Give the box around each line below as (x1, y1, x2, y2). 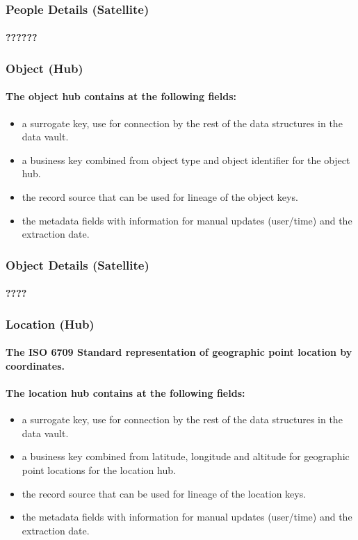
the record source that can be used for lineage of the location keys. (22, 486, 307, 500)
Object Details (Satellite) (6, 256, 149, 273)
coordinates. (6, 358, 65, 373)
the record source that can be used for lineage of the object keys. (22, 190, 298, 204)
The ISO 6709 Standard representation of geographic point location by (6, 345, 352, 359)
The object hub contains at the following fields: (6, 89, 236, 104)
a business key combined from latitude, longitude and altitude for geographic (22, 449, 350, 464)
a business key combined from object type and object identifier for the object (22, 152, 350, 167)
